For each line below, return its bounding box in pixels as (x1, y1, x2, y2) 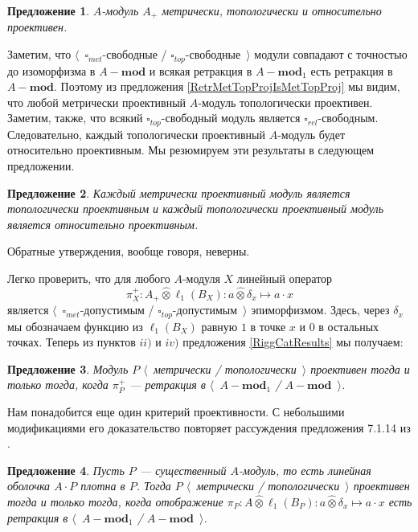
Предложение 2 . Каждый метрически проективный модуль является (7, 184, 350, 201)
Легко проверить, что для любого (7, 269, 170, 286)
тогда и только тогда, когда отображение (7, 493, 223, 509)
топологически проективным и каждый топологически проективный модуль (7, 200, 384, 217)
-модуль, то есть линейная (238, 461, 371, 478)
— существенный (139, 461, 227, 478)
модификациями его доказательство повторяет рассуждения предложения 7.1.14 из (7, 419, 411, 436)
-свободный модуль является (161, 109, 301, 126)
